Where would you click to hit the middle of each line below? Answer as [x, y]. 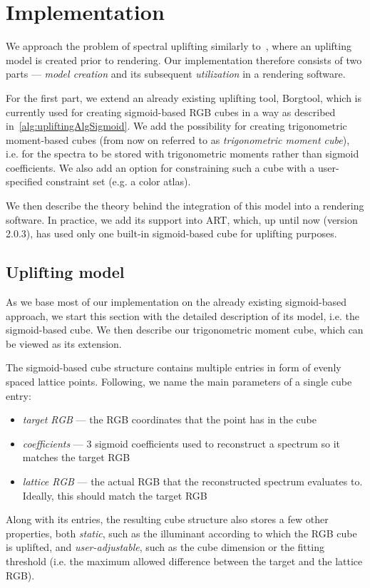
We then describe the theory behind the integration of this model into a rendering [185, 206]
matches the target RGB [76, 457]
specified [24, 181]
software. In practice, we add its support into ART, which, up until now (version [182, 219]
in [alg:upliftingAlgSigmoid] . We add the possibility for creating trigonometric [176, 126]
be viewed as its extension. [64, 343]
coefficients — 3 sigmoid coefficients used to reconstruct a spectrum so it [181, 443]
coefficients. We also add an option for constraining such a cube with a [160, 167]
